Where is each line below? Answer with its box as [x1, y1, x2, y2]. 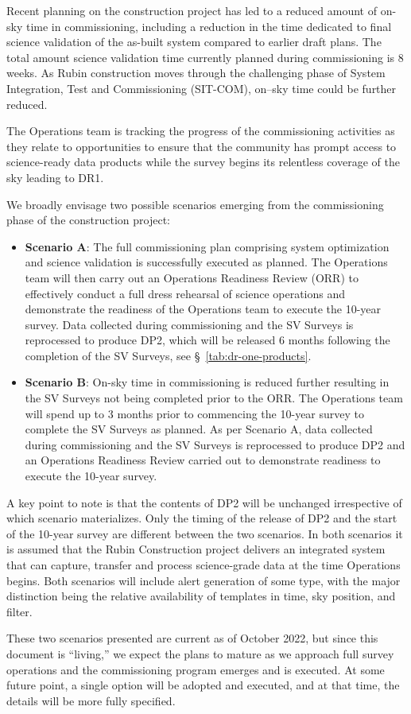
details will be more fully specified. [6, 692, 176, 708]
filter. [6, 603, 33, 619]
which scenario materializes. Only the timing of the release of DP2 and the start [6, 510, 397, 526]
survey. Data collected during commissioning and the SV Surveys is [25, 316, 354, 332]
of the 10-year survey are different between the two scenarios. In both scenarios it [6, 525, 403, 541]
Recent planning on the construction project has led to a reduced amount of [6, 2, 377, 18]
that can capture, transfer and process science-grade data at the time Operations [6, 557, 401, 572]
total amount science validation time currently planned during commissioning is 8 [6, 49, 404, 65]
